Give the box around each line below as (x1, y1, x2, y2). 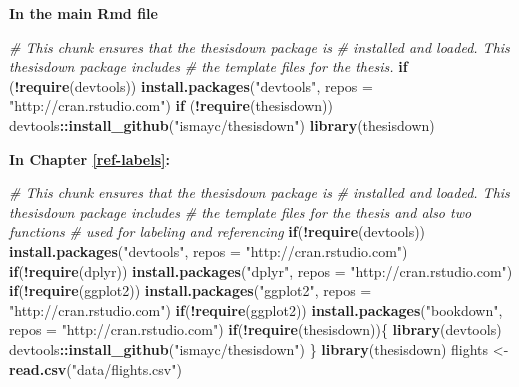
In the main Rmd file (9, 3, 158, 23)
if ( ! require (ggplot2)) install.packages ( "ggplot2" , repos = (9, 280, 372, 301)
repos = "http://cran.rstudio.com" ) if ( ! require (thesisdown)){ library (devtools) (9, 319, 502, 340)
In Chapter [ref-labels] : (9, 148, 170, 169)
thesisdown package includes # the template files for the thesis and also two (9, 201, 472, 222)
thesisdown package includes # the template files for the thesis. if (9, 56, 408, 77)
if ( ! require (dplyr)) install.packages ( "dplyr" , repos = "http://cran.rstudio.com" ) (9, 260, 513, 281)
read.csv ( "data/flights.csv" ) (9, 358, 182, 379)
